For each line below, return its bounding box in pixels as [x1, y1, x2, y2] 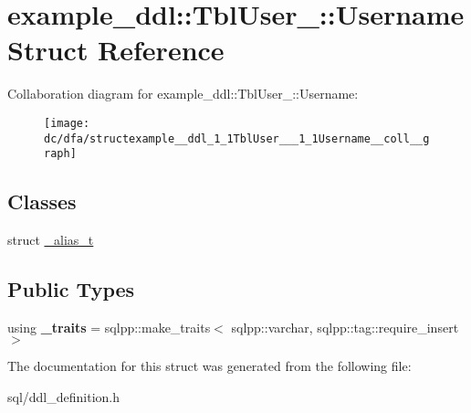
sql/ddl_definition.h [7, 387, 120, 407]
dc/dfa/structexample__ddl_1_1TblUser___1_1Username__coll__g [44, 132, 430, 145]
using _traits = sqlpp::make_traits [7, 317, 211, 336]
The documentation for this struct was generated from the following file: [7, 356, 412, 376]
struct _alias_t [7, 230, 94, 249]
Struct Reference [7, 31, 225, 69]
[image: [44, 116, 90, 130]
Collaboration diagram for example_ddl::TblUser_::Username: [7, 84, 359, 103]
